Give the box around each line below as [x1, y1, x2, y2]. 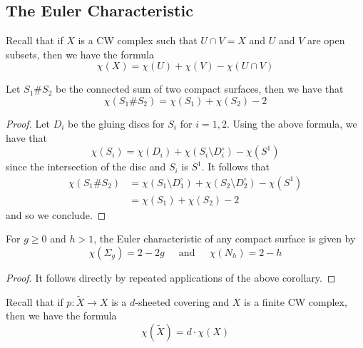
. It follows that [201, 159, 270, 174]
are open [307, 33, 345, 48]
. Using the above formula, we [226, 116, 357, 130]
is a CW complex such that [78, 33, 198, 48]
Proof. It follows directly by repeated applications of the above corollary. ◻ [6, 270, 336, 285]
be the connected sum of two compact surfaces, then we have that [55, 81, 344, 96]
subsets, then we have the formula [6, 46, 154, 61]
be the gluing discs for [68, 116, 165, 130]
